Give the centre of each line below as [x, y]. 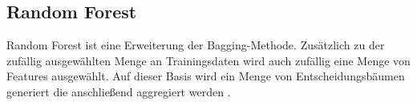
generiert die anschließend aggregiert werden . [119, 91]
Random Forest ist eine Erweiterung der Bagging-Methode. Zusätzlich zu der [196, 45]
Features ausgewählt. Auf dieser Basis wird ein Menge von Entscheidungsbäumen [206, 76]
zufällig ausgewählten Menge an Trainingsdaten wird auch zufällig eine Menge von [208, 60]
